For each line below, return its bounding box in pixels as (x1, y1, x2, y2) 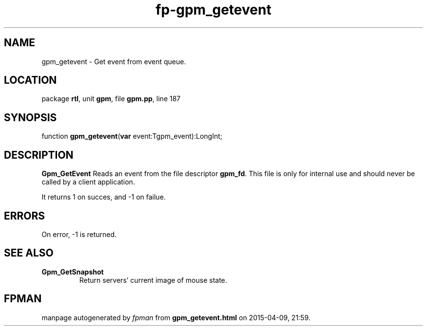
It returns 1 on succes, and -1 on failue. (41, 193, 166, 202)
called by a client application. (41, 178, 135, 186)
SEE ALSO (4, 247, 54, 259)
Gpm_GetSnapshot (41, 267, 104, 276)
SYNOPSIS (4, 111, 57, 124)
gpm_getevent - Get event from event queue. (41, 57, 186, 66)
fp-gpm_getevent (155, 1, 272, 18)
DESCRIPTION (4, 148, 74, 161)
